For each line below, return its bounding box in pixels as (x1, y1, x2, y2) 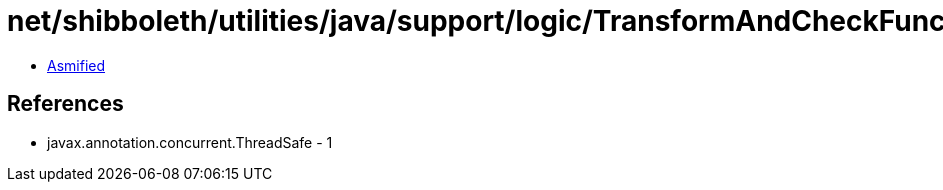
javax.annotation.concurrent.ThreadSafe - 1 (47, 133, 333, 151)
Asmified (47, 56, 106, 74)
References (7, 91, 124, 117)
